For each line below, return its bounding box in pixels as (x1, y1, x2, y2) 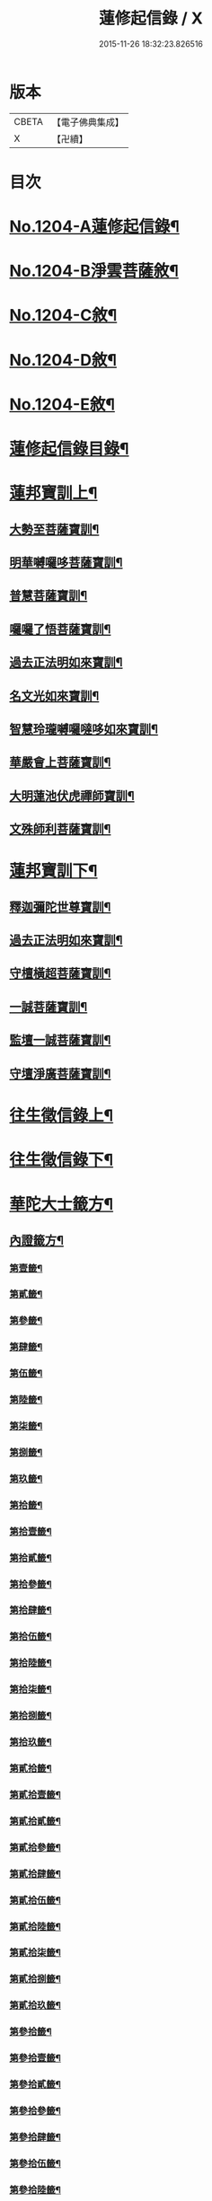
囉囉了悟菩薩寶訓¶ (9, 621, 111, 637)
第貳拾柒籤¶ (9, 1946, 61, 1959)
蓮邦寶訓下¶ (9, 861, 98, 881)
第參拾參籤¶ (9, 2105, 61, 2117)
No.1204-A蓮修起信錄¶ (9, 216, 180, 237)
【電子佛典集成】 (51, 116, 124, 128)
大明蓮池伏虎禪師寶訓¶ (9, 788, 135, 804)
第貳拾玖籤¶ (9, 1999, 61, 2012)
